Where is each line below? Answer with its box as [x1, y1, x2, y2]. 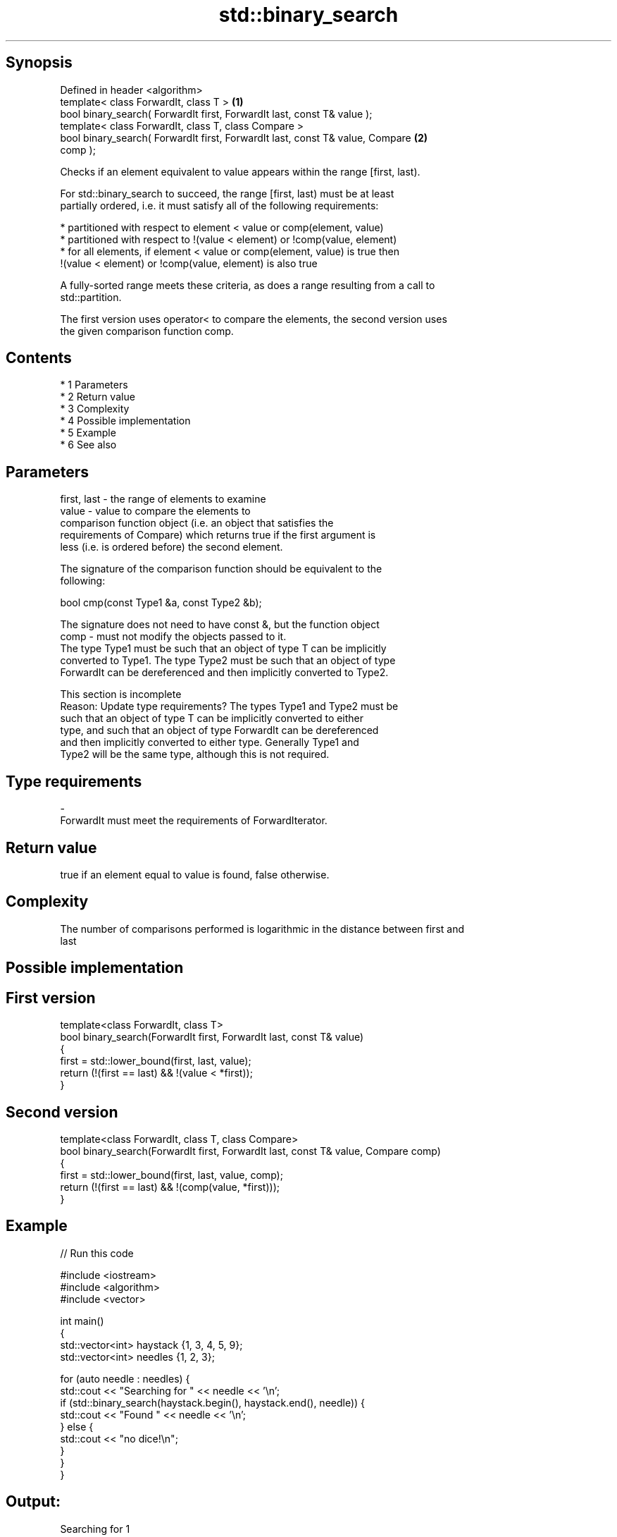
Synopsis [6, 54, 73, 72]
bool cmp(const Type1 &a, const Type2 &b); [60, 596, 262, 609]
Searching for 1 [60, 1522, 130, 1535]
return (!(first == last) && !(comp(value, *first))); [60, 1180, 280, 1193]
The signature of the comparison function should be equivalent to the [60, 563, 382, 575]
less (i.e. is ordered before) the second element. [60, 541, 283, 553]
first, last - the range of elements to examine [60, 493, 266, 506]
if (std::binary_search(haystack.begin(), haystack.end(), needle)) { [60, 1396, 366, 1409]
